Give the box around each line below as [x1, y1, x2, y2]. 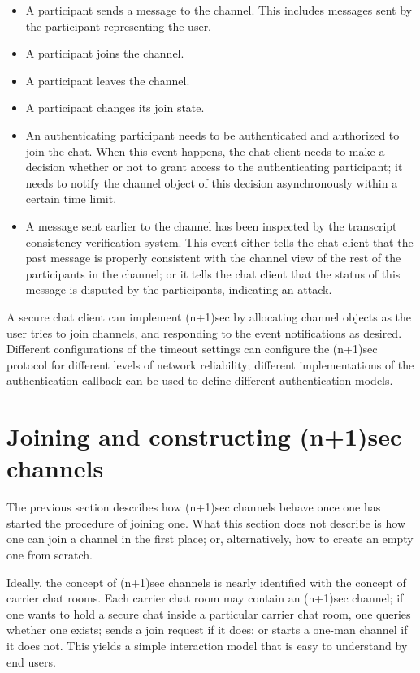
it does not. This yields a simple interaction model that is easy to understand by [6, 636, 408, 654]
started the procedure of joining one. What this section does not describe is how [6, 514, 406, 531]
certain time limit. [25, 190, 117, 207]
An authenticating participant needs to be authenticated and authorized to [25, 126, 400, 143]
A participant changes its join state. [25, 99, 205, 116]
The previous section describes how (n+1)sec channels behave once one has [6, 498, 381, 516]
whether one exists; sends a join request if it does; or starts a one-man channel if [6, 621, 408, 638]
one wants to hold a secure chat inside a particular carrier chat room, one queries [6, 605, 411, 622]
